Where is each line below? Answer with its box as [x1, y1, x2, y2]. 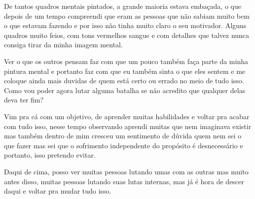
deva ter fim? [4, 95, 44, 105]
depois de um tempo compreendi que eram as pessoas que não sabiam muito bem [4, 10, 250, 21]
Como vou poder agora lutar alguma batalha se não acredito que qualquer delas [4, 85, 246, 95]
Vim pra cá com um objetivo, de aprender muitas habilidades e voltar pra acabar [4, 111, 250, 121]
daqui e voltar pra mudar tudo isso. [4, 186, 111, 196]
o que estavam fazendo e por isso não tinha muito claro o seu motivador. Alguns [4, 20, 247, 31]
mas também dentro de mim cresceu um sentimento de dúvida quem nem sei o [4, 131, 242, 141]
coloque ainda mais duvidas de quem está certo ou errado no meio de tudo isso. [4, 75, 244, 86]
